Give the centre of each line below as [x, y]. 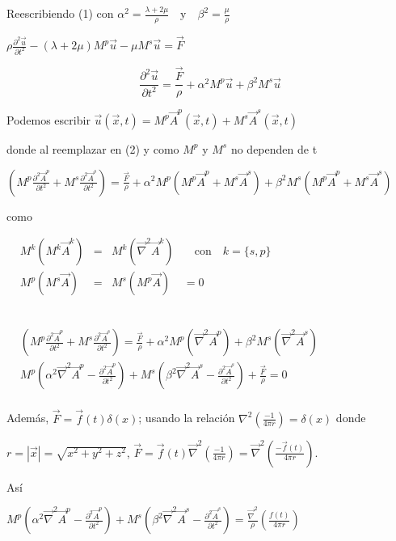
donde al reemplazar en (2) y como [93, 148]
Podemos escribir [48, 119]
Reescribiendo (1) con [60, 13]
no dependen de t [274, 148]
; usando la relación [187, 418]
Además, [28, 418]
